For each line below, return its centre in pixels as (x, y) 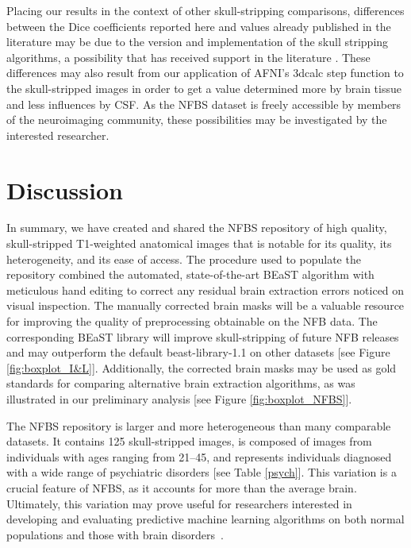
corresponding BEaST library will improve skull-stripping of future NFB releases (203, 336)
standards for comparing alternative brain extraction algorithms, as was (181, 383)
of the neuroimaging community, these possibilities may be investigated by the (197, 120)
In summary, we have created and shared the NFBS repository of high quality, (197, 228)
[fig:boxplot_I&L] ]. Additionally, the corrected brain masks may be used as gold (202, 367)
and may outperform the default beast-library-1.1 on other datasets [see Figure (198, 352)
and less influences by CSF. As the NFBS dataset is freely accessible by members (204, 104)
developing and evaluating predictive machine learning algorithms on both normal (205, 519)
